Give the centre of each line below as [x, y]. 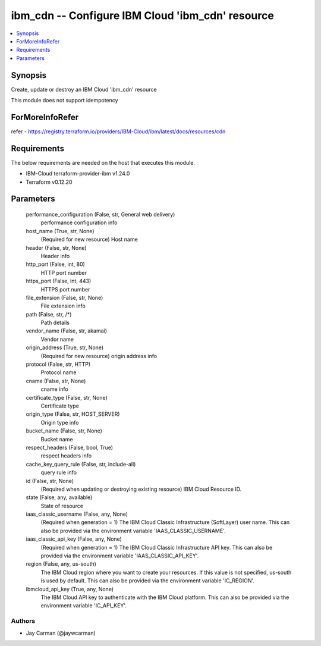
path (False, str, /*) [49, 314]
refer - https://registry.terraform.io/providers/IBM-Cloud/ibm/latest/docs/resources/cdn [118, 131]
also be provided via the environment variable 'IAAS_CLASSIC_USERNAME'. [133, 531]
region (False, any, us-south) [61, 564]
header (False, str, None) [56, 247]
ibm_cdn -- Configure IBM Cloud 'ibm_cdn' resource [143, 15]
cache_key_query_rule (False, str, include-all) [81, 464]
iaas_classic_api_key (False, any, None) [74, 539]
